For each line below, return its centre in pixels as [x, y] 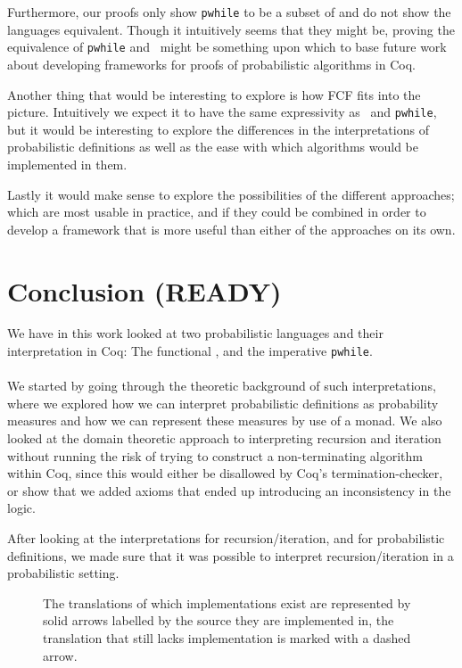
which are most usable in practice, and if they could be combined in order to [217, 212]
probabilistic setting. [63, 573]
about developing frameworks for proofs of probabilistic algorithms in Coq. [211, 64]
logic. [21, 508]
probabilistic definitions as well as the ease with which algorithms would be [213, 147]
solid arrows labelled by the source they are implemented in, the [219, 620]
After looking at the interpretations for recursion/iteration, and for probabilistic [226, 538]
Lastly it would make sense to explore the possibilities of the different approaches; [231, 194]
